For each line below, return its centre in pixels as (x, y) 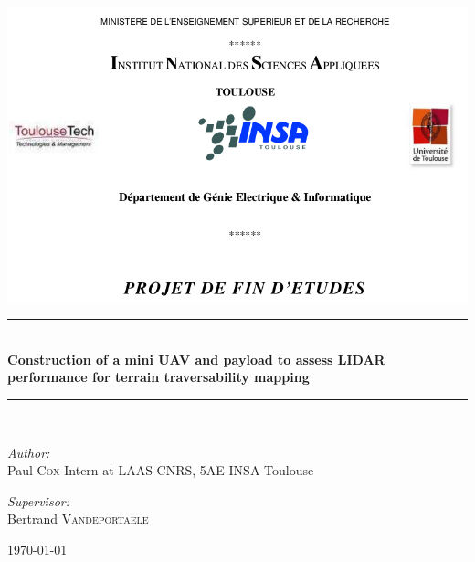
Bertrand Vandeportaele (78, 519)
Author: (29, 452)
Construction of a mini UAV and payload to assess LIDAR (196, 359)
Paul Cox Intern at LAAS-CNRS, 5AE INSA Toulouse (161, 470)
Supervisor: (38, 500)
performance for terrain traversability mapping (158, 377)
